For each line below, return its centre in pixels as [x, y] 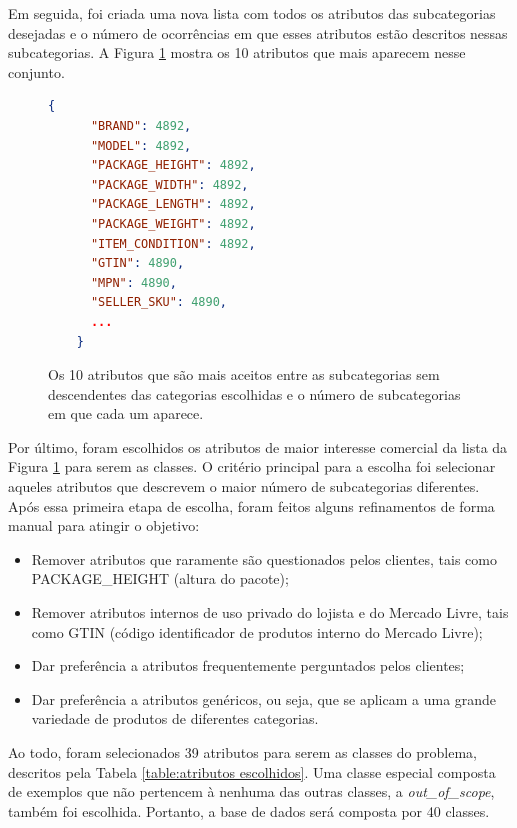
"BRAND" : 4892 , [141, 125]
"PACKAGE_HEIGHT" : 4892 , [173, 165]
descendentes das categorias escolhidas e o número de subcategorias [254, 393]
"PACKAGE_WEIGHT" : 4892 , [173, 223]
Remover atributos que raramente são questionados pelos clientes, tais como [264, 558]
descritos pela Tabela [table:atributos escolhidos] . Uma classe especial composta [252, 771]
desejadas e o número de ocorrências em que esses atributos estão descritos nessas [258, 32]
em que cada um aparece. [126, 413]
